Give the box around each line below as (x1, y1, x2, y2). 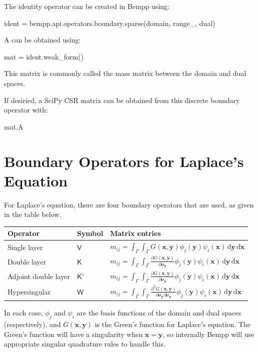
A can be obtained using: (4, 34, 81, 45)
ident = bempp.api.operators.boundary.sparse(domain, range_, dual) (4, 17, 215, 28)
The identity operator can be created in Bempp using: (4, 1, 169, 11)
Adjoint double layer (7, 271, 70, 281)
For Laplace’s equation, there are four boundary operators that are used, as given (4, 199, 254, 209)
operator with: (4, 104, 48, 115)
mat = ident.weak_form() (4, 51, 84, 61)
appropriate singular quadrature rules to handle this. (4, 338, 165, 349)
